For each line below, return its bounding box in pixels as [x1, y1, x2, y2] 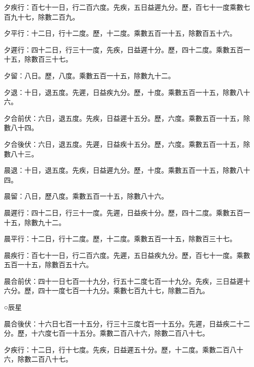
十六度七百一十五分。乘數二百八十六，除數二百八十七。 [31, 328, 209, 338]
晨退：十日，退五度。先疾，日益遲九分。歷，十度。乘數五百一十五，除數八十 [4, 165, 250, 175]
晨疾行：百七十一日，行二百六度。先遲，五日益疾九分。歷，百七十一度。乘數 [4, 250, 250, 260]
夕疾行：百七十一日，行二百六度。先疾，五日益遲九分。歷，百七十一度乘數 [4, 2, 243, 12]
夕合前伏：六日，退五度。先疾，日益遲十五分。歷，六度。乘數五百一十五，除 [4, 113, 250, 123]
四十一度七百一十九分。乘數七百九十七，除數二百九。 [38, 285, 209, 296]
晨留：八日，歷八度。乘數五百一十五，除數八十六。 [4, 191, 168, 201]
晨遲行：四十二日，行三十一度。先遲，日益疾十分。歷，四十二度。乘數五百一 [4, 207, 250, 217]
